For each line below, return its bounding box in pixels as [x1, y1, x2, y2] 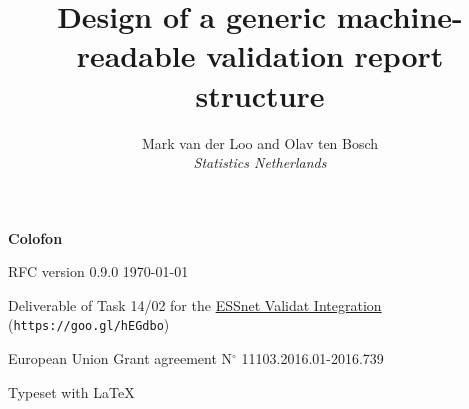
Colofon [8, 227, 63, 248]
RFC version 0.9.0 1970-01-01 [8, 261, 189, 282]
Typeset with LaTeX [8, 381, 135, 402]
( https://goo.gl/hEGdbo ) [8, 314, 170, 335]
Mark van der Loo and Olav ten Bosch [141, 132, 379, 153]
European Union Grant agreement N [8, 348, 233, 369]
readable [76, 35, 196, 76]
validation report [206, 35, 444, 76]
